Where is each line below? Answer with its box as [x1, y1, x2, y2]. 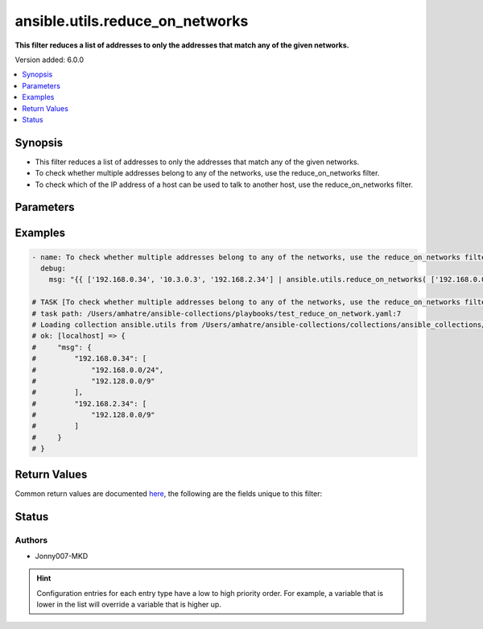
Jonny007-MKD [35, 551, 89, 561]
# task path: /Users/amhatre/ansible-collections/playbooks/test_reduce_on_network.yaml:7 [31, 308, 402, 318]
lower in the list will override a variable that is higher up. [36, 600, 221, 610]
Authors [14, 534, 48, 545]
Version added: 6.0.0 [14, 55, 85, 64]
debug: [40, 263, 67, 273]
